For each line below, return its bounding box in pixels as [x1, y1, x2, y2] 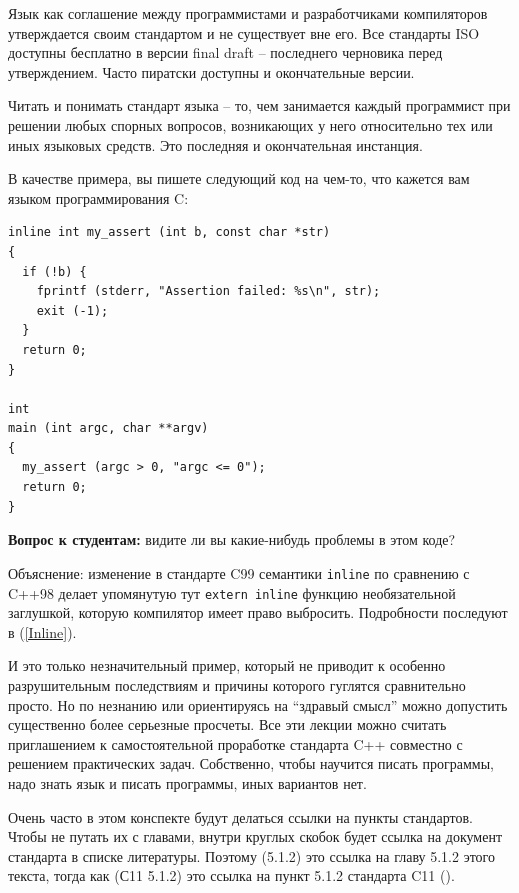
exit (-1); [36, 303, 109, 318]
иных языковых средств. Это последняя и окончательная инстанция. [8, 134, 423, 155]
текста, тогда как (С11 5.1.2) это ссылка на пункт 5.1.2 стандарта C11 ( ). [8, 865, 455, 886]
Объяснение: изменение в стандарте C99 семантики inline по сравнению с [8, 562, 470, 583]
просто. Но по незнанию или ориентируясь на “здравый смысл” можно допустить [8, 694, 508, 715]
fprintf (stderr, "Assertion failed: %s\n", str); [36, 284, 381, 299]
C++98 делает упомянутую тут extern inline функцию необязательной [8, 582, 456, 603]
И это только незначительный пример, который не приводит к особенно [8, 655, 446, 676]
